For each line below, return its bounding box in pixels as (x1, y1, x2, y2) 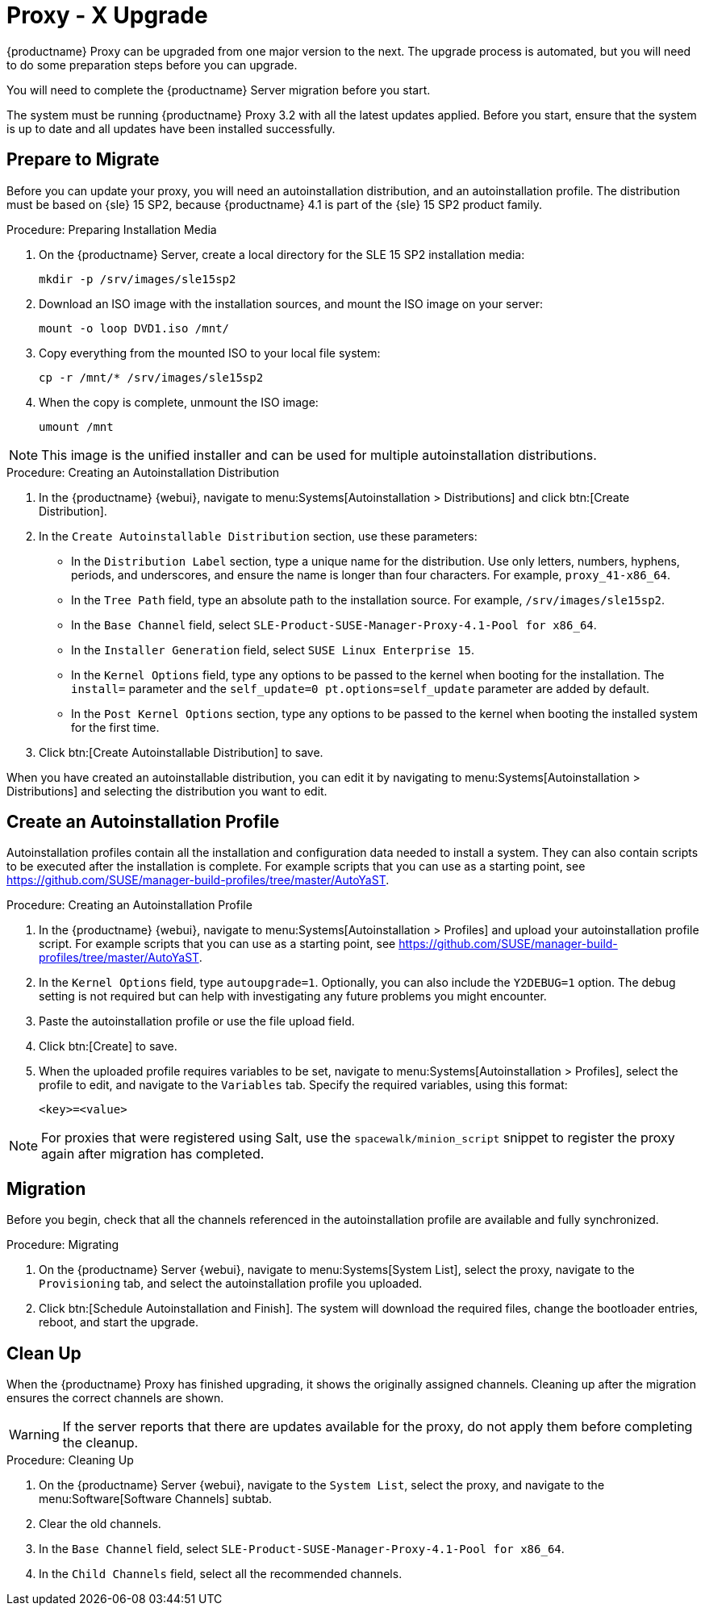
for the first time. (71, 720, 160, 734)
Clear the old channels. (39, 1517, 161, 1531)
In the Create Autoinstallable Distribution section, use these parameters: (39, 528, 478, 543)
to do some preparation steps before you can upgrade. (6, 57, 298, 72)
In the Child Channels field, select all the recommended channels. (39, 1567, 403, 1581)
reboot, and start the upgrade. (39, 1315, 198, 1330)
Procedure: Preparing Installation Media (6, 222, 217, 236)
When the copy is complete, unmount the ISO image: (39, 395, 319, 409)
